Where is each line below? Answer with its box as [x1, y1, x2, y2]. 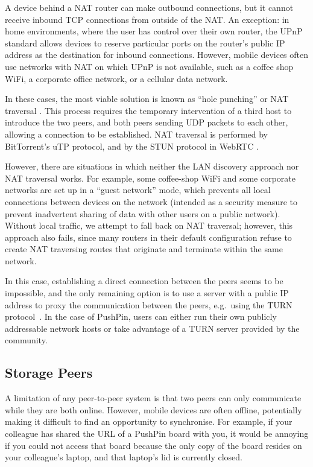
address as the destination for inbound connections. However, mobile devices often [5, 48, 309, 61]
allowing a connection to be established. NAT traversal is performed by [5, 127, 268, 140]
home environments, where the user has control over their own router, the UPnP [5, 25, 303, 37]
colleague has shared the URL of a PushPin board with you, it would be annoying [5, 427, 309, 440]
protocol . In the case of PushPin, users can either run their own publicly [5, 310, 277, 323]
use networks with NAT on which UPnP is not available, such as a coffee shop [5, 60, 294, 72]
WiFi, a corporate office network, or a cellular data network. [5, 72, 228, 84]
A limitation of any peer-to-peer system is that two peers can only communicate [5, 392, 302, 404]
